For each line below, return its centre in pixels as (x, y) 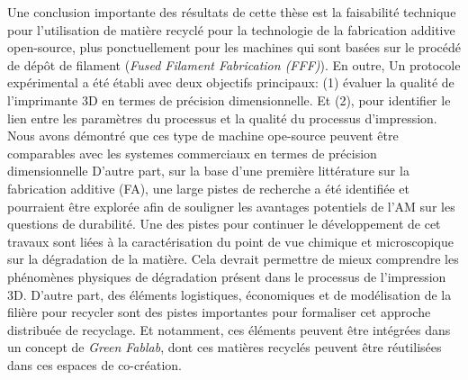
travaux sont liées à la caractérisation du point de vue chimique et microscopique (230, 241)
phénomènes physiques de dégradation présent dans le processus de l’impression (227, 276)
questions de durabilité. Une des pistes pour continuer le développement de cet (224, 224)
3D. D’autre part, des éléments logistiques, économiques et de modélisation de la (229, 294)
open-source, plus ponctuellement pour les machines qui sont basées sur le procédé (234, 47)
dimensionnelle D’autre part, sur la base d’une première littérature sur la (208, 171)
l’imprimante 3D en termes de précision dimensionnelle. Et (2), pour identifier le (229, 100)
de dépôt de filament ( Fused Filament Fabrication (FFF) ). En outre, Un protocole (234, 64)
